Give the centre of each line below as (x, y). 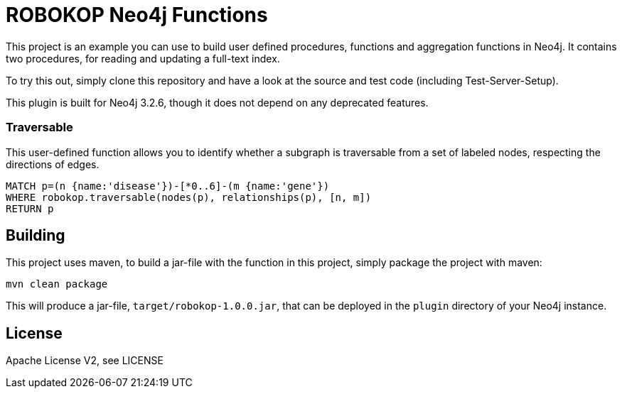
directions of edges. (53, 164)
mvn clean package (57, 284)
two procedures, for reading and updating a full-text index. (143, 58)
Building (36, 235)
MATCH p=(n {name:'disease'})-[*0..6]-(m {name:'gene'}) (168, 186)
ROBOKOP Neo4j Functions (137, 15)
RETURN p (30, 208)
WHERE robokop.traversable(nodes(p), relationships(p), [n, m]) (189, 197)
